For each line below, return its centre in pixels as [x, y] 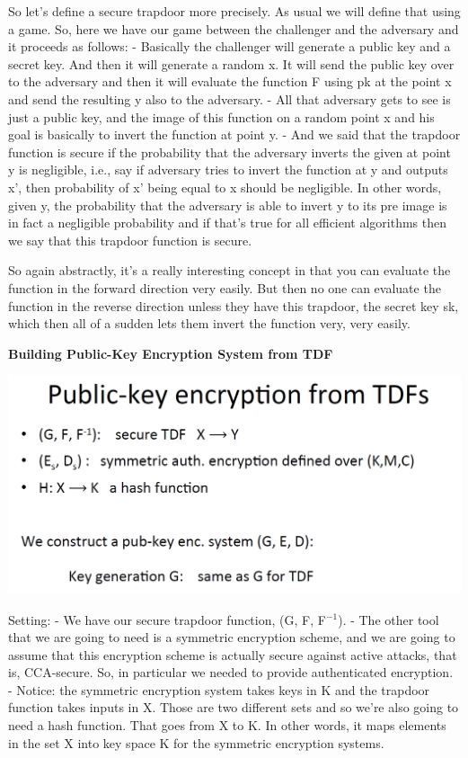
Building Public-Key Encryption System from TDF [171, 353]
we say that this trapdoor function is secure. [130, 240]
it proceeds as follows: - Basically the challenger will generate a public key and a [230, 46]
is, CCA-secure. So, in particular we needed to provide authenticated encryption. [231, 672]
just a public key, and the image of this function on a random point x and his [221, 116]
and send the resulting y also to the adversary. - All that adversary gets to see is [230, 98]
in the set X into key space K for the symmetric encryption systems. [196, 742]
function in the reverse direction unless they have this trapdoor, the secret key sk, [234, 305]
